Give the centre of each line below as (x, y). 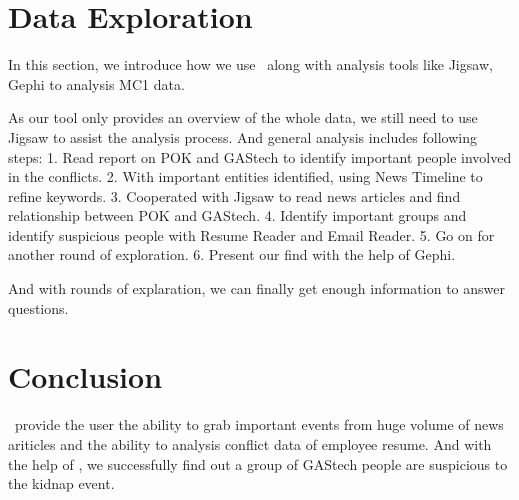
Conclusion (85, 376)
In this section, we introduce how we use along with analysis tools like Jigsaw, (250, 64)
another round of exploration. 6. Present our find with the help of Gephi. (232, 254)
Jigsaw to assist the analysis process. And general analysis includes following (242, 136)
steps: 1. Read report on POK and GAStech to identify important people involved (260, 156)
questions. (38, 307)
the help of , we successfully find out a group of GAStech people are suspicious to (258, 463)
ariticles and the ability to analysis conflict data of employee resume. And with (250, 443)
